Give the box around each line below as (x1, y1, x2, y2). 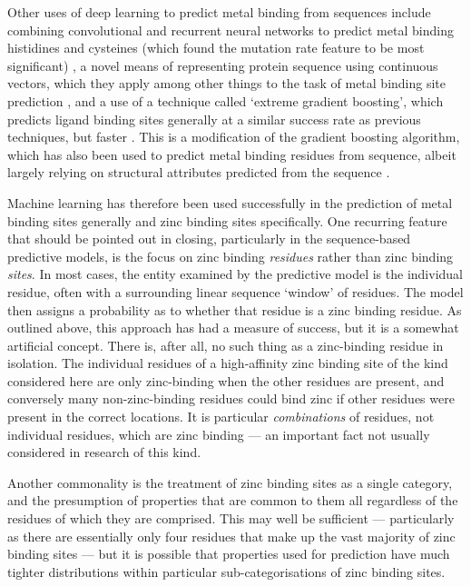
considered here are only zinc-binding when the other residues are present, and (7, 371, 445, 390)
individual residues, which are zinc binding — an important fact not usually (7, 424, 430, 443)
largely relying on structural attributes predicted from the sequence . (7, 163, 390, 182)
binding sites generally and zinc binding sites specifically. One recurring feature (7, 211, 447, 230)
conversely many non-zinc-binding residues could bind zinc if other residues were (7, 389, 455, 408)
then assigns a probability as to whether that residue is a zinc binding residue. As (7, 300, 462, 319)
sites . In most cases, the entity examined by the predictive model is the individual (7, 264, 464, 284)
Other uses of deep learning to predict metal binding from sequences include (7, 3, 431, 21)
